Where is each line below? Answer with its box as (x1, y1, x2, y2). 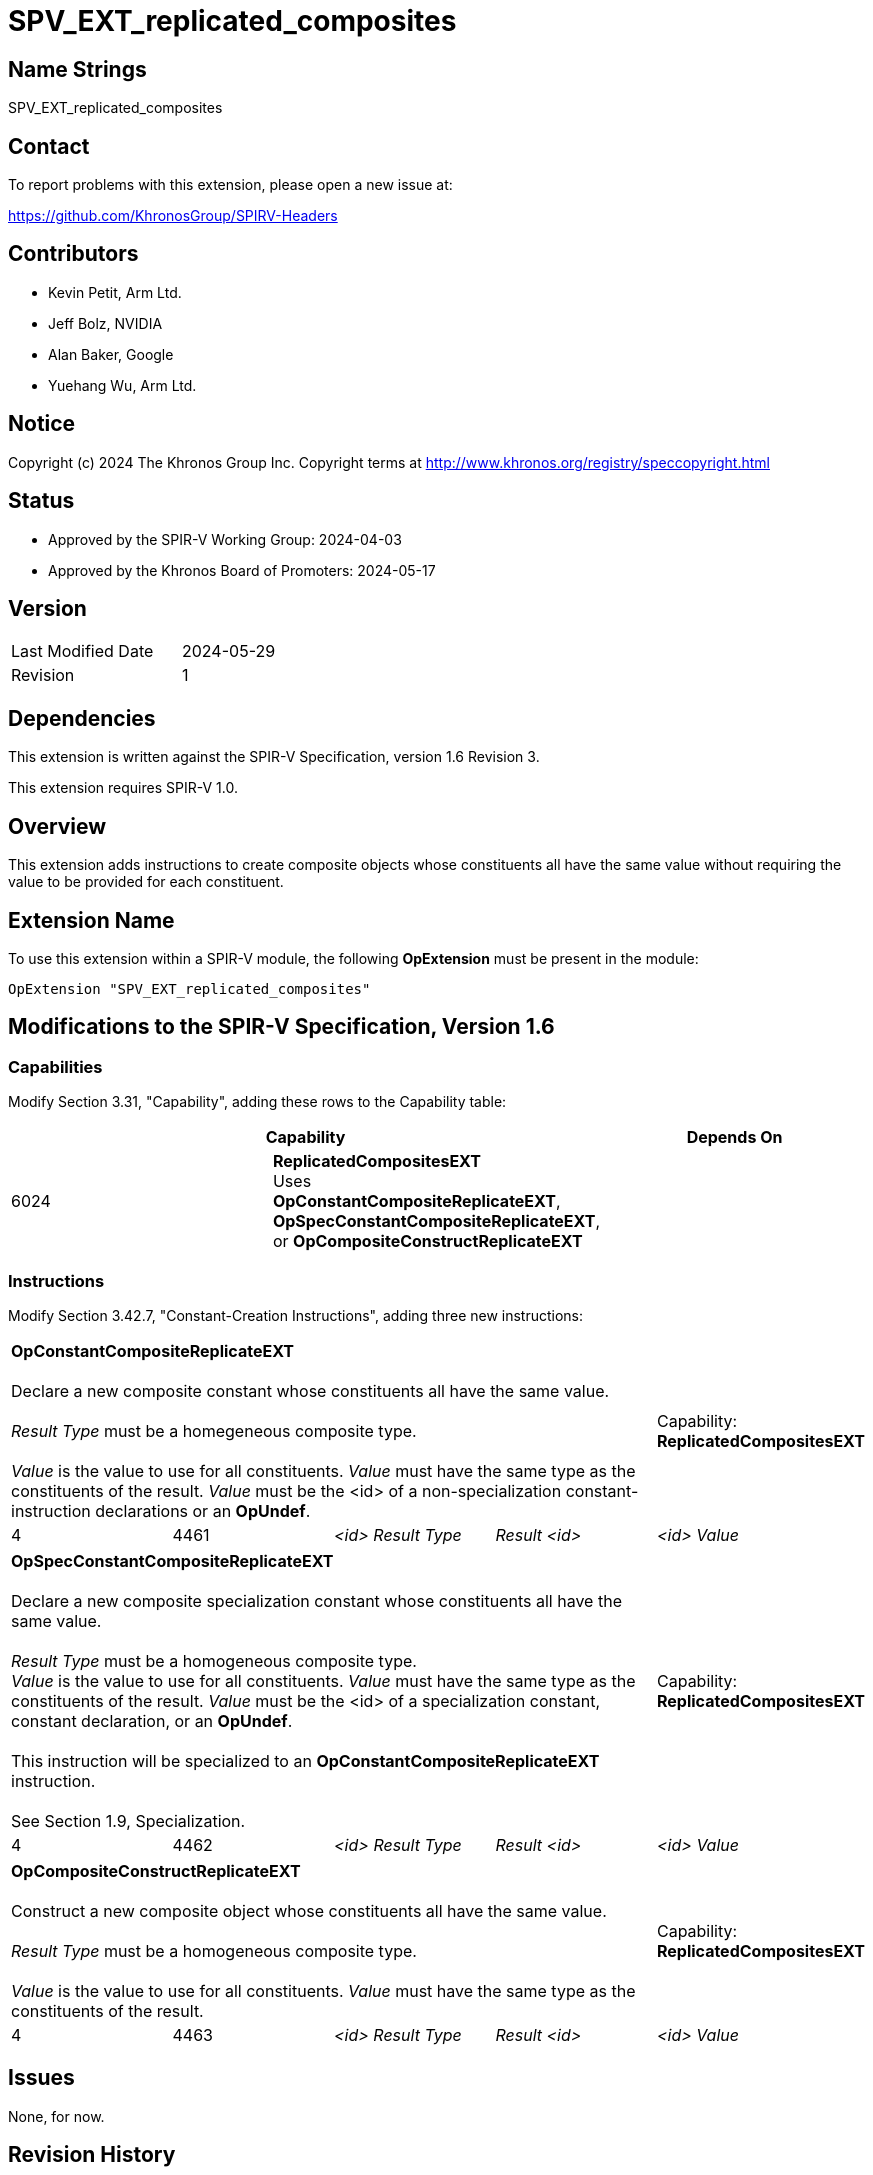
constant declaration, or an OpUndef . (11, 1710, 293, 1731)
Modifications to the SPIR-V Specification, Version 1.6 (8, 1014, 555, 1040)
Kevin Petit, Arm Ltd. (48, 283, 182, 301)
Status (8, 488, 75, 514)
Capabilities (8, 1056, 103, 1077)
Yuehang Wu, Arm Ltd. (48, 376, 197, 394)
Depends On (686, 1127, 783, 1148)
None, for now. (8, 2107, 105, 2125)
